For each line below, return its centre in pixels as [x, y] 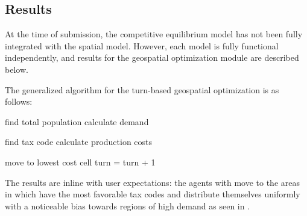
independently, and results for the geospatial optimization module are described [152, 57]
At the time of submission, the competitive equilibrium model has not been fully [154, 34]
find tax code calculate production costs [79, 142]
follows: [19, 101]
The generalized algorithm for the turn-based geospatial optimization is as [142, 89]
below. [17, 69]
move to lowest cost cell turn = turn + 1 [80, 162]
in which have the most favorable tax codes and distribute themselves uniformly [153, 194]
